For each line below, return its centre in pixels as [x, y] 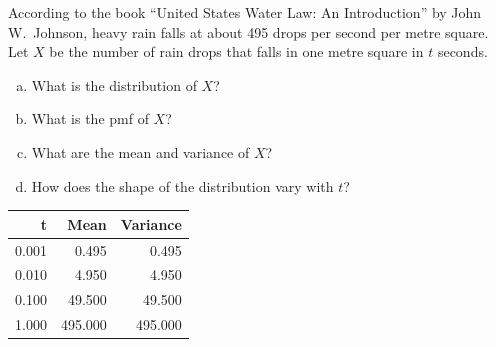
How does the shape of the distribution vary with [182, 185]
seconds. [462, 51]
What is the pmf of [90, 118]
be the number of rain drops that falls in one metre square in [236, 51]
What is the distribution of [114, 84]
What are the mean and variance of [140, 151]
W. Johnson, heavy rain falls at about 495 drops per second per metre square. [248, 31]
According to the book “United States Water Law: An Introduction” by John [245, 12]
